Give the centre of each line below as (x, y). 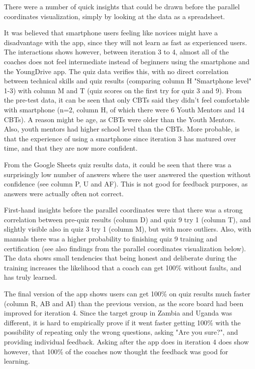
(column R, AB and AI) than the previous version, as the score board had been (124, 303)
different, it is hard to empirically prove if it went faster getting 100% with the (122, 322)
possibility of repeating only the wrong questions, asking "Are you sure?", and (121, 332)
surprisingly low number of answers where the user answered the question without (127, 174)
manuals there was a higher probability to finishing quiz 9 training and (111, 239)
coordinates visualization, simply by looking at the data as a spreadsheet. (114, 16)
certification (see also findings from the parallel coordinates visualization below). (125, 248)
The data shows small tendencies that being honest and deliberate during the (120, 258)
